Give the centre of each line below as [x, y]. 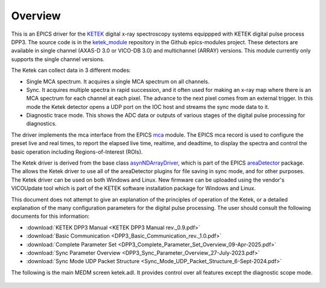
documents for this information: [50, 216]
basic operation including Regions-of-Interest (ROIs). [77, 152]
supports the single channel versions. [58, 59]
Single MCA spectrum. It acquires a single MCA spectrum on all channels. [118, 81]
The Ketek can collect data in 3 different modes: [71, 70]
